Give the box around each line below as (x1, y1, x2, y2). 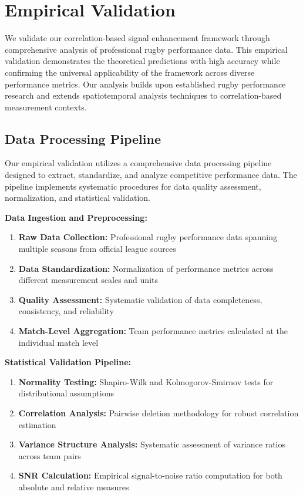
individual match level (18, 336, 99, 348)
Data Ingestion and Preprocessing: (5, 211, 147, 223)
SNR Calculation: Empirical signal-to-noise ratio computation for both (18, 469, 282, 481)
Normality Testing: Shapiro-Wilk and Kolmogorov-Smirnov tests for (18, 375, 274, 388)
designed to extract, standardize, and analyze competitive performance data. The (5, 169, 297, 181)
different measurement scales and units (18, 274, 158, 286)
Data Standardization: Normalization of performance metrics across (18, 262, 274, 274)
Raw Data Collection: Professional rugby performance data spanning (18, 231, 278, 243)
